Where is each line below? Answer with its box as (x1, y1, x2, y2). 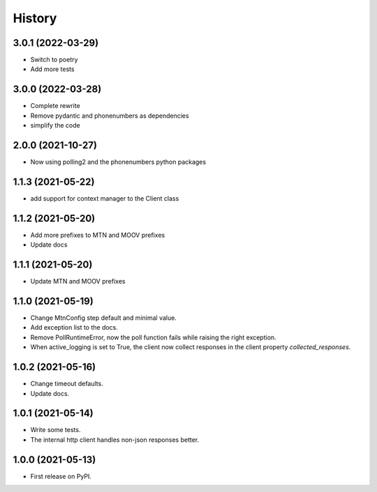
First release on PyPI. (30, 472, 92, 480)
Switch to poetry (30, 56, 78, 64)
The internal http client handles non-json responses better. (30, 436, 199, 444)
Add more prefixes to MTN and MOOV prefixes (30, 231, 165, 239)
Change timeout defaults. (30, 380, 104, 388)
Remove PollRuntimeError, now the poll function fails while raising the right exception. (30, 333, 276, 341)
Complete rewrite (30, 102, 80, 110)
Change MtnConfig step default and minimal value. (30, 314, 177, 322)
